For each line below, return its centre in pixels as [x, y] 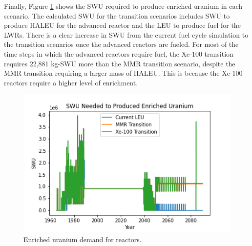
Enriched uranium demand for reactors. [83, 239]
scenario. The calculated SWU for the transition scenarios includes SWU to [117, 15]
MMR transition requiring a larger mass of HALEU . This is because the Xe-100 [123, 73]
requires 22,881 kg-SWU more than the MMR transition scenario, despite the [120, 63]
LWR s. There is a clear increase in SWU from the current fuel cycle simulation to [126, 34]
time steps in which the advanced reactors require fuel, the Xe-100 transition [119, 53]
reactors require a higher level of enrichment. [71, 82]
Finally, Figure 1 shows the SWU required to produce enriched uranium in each [123, 6]
